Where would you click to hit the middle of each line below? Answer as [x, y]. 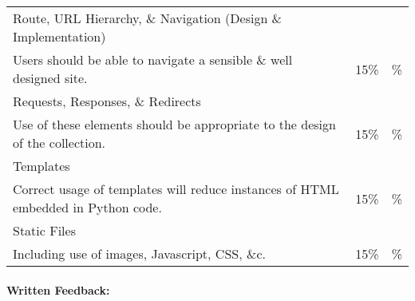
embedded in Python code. [87, 207]
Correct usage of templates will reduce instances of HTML [176, 189]
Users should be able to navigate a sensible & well [153, 59]
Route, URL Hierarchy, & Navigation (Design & [148, 18]
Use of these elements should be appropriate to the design [174, 124]
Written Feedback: [58, 289]
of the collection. [59, 143]
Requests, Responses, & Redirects [107, 101]
